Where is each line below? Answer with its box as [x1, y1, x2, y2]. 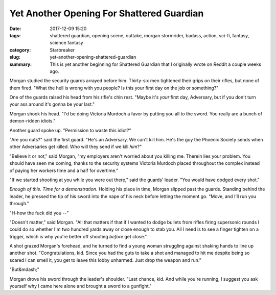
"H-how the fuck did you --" [9, 210, 69, 216]
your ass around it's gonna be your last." [9, 101, 95, 107]
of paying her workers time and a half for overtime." [9, 167, 119, 174]
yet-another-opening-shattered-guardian [50, 54, 136, 60]
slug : [9, 54, 20, 60]
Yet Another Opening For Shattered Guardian [9, 8, 204, 19]
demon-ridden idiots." [9, 118, 56, 124]
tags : [9, 32, 21, 38]
